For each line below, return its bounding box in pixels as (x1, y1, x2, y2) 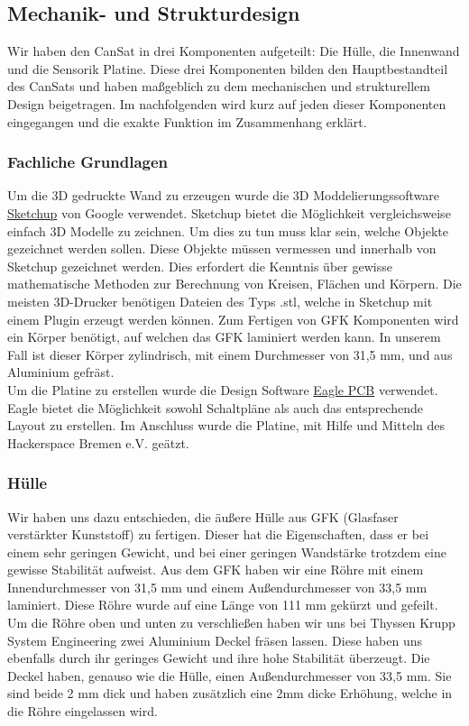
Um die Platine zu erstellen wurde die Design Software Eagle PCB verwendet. (7, 380, 438, 399)
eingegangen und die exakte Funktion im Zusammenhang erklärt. (7, 112, 367, 131)
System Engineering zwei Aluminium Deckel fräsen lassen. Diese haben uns (7, 630, 422, 649)
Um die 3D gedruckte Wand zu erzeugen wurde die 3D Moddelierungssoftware (7, 186, 440, 205)
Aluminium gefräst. (7, 363, 115, 381)
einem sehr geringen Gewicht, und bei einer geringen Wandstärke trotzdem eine (7, 542, 446, 561)
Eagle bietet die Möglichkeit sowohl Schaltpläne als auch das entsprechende (7, 398, 423, 417)
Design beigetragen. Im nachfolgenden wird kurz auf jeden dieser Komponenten (7, 94, 446, 113)
